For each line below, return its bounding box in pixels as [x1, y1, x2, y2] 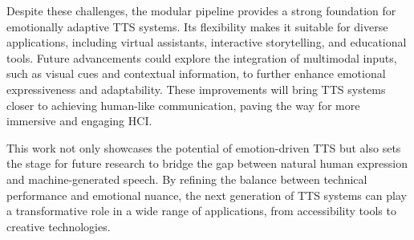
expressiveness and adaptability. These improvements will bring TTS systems [6, 80, 386, 97]
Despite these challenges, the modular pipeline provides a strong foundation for [6, 2, 396, 18]
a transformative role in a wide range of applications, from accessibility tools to [6, 202, 396, 219]
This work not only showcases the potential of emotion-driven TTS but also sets [6, 139, 401, 156]
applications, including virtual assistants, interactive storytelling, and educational [6, 34, 407, 51]
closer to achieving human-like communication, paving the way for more [6, 96, 360, 113]
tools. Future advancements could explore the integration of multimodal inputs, [6, 49, 397, 66]
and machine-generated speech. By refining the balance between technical [6, 170, 367, 187]
